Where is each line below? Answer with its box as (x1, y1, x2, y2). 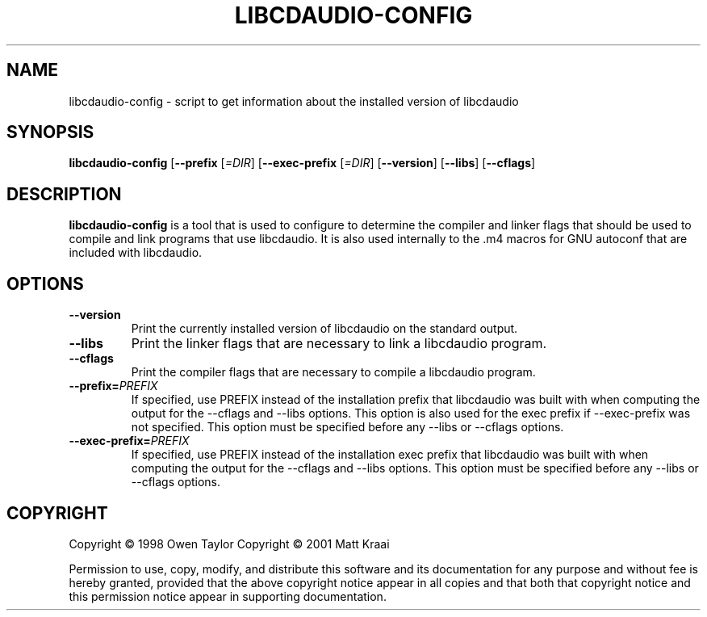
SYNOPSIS (6, 122, 94, 143)
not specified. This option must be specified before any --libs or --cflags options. (131, 420, 564, 434)
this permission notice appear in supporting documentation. (69, 589, 387, 603)
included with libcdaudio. (69, 246, 203, 260)
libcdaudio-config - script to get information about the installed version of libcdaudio (69, 94, 519, 108)
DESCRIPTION (6, 183, 122, 204)
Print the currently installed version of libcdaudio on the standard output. (131, 321, 518, 336)
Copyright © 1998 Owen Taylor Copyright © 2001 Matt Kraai (69, 536, 390, 551)
